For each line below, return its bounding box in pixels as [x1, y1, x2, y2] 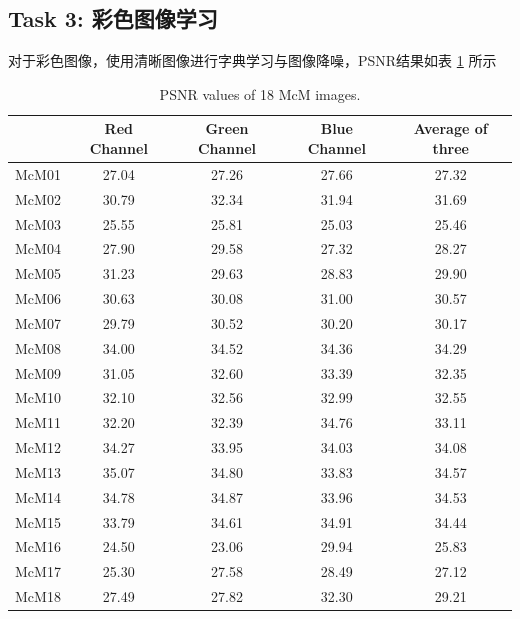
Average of [413, 118, 488, 139]
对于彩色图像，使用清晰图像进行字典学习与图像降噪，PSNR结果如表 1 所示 [8, 50, 497, 71]
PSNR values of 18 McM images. [159, 83, 361, 104]
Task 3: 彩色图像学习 [8, 3, 218, 34]
